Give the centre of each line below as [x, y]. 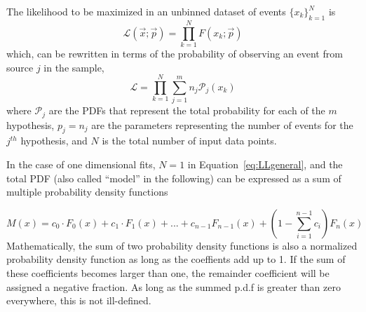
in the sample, [74, 67]
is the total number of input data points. [189, 141]
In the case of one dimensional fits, [81, 164]
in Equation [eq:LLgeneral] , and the [265, 164]
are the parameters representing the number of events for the [222, 124]
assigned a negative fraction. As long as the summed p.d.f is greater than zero [174, 286]
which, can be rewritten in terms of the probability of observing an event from [175, 53]
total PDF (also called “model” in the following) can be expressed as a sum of [174, 178]
